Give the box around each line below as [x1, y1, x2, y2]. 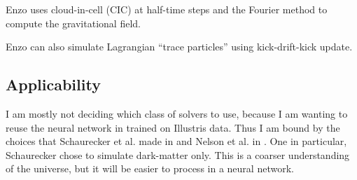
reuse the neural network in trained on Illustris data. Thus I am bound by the [6, 120, 340, 134]
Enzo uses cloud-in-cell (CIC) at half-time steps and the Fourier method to [6, 2, 328, 16]
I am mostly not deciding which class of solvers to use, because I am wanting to [6, 106, 348, 120]
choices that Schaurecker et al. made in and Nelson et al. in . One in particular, [6, 134, 347, 148]
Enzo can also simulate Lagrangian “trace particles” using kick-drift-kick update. [6, 39, 353, 54]
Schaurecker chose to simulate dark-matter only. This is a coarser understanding [6, 147, 350, 162]
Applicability [6, 74, 101, 95]
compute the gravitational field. [6, 15, 141, 30]
